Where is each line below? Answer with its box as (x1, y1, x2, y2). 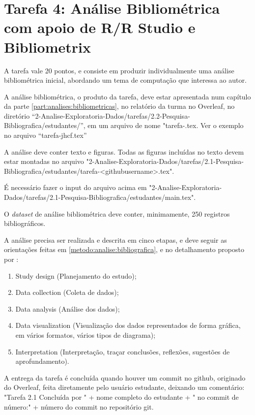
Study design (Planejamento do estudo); (15, 270, 137, 281)
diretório (4, 110, 30, 121)
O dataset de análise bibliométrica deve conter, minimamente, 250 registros (4, 208, 230, 219)
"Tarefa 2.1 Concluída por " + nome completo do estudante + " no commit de (4, 391, 239, 402)
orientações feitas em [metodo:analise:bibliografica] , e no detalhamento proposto (4, 244, 244, 255)
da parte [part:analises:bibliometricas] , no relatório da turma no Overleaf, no (4, 101, 235, 111)
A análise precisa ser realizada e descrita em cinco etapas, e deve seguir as (4, 234, 227, 245)
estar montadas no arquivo (4, 156, 84, 166)
